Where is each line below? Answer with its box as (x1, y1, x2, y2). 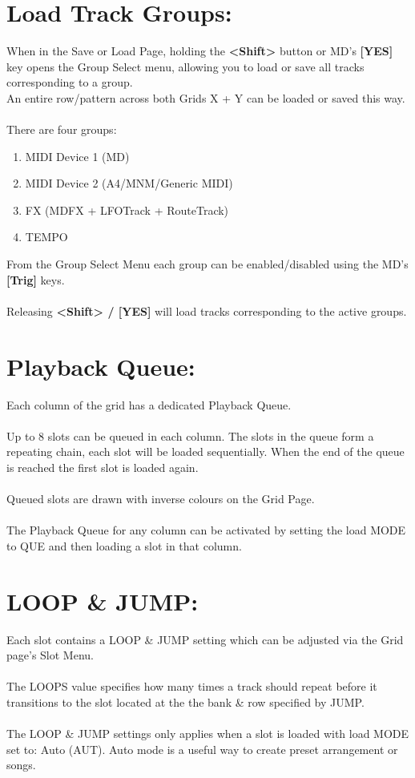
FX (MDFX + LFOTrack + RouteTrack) (25, 201, 229, 218)
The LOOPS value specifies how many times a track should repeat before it (6, 678, 377, 695)
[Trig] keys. (6, 271, 65, 288)
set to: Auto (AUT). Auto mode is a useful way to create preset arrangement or (6, 740, 398, 757)
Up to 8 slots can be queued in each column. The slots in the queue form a (6, 427, 374, 444)
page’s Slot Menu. (6, 647, 94, 663)
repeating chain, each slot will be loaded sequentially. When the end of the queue (6, 443, 405, 460)
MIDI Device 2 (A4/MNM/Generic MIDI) (25, 175, 233, 191)
